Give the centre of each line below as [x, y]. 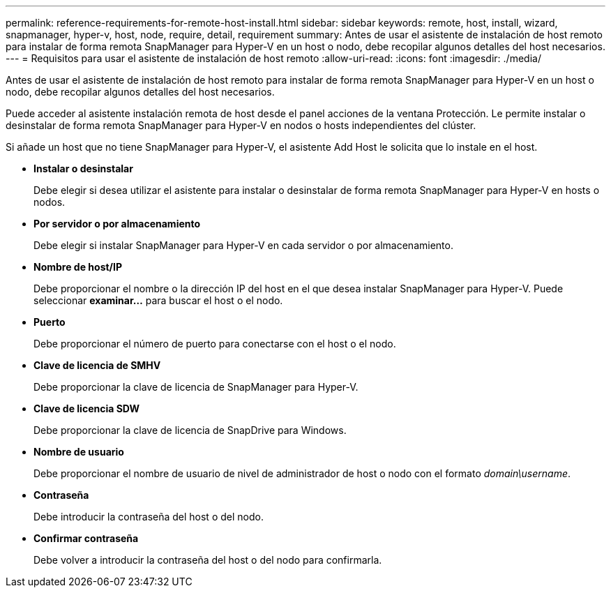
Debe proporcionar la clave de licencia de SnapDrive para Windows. [190, 430]
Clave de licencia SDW [87, 408]
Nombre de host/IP [78, 267]
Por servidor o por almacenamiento [117, 224]
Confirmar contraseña [86, 538]
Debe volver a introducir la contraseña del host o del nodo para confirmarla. [208, 560]
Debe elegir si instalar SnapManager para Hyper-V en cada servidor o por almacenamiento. [243, 245]
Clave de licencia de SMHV [97, 365]
